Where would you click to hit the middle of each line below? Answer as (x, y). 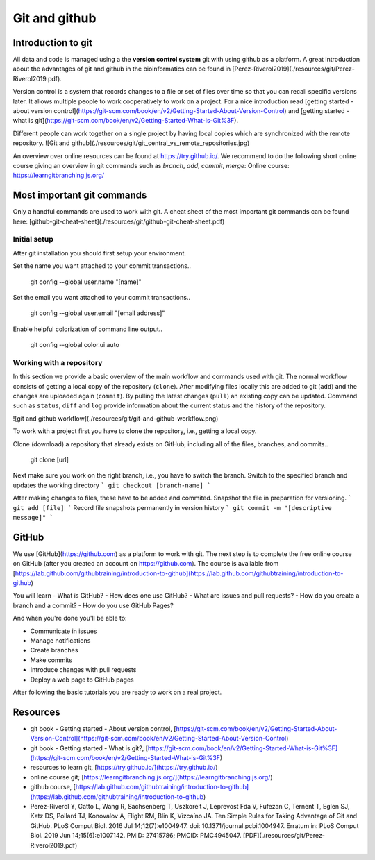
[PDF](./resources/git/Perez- (284, 836)
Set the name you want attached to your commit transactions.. (102, 266)
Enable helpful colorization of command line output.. (87, 329)
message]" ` (33, 517)
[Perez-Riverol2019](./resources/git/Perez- (294, 69)
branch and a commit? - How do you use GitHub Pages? (93, 605)
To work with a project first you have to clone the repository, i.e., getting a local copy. (135, 431)
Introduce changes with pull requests (83, 670)
